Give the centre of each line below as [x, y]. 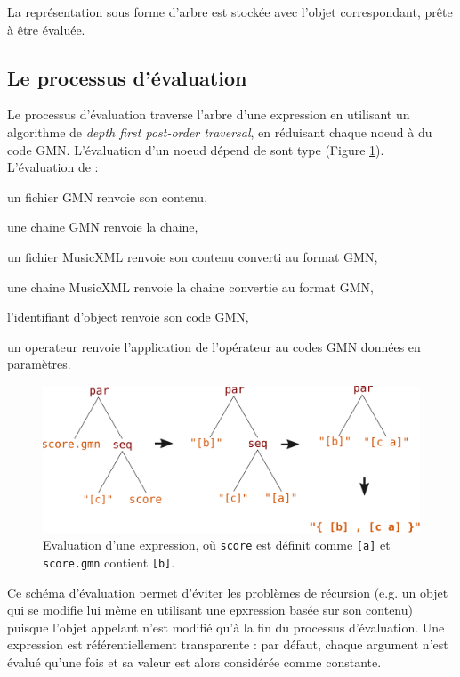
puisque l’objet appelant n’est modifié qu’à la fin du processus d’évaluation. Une [226, 627]
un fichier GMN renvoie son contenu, [108, 196]
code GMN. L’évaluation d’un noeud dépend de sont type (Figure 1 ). [196, 149]
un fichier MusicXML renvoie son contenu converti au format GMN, [193, 256]
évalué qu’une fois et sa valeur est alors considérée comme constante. [194, 662]
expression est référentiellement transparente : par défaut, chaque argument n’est [228, 644]
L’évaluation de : [53, 167]
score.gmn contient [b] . [109, 562]
